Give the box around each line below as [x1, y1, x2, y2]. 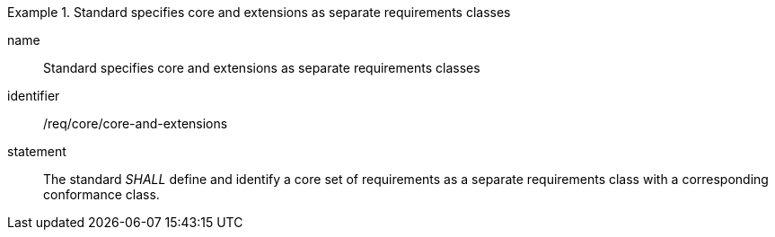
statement [7, 144, 66, 159]
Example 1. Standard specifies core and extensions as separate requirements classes [7, 4, 511, 20]
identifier [7, 88, 60, 103]
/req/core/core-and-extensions [43, 116, 228, 131]
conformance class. [43, 187, 160, 202]
